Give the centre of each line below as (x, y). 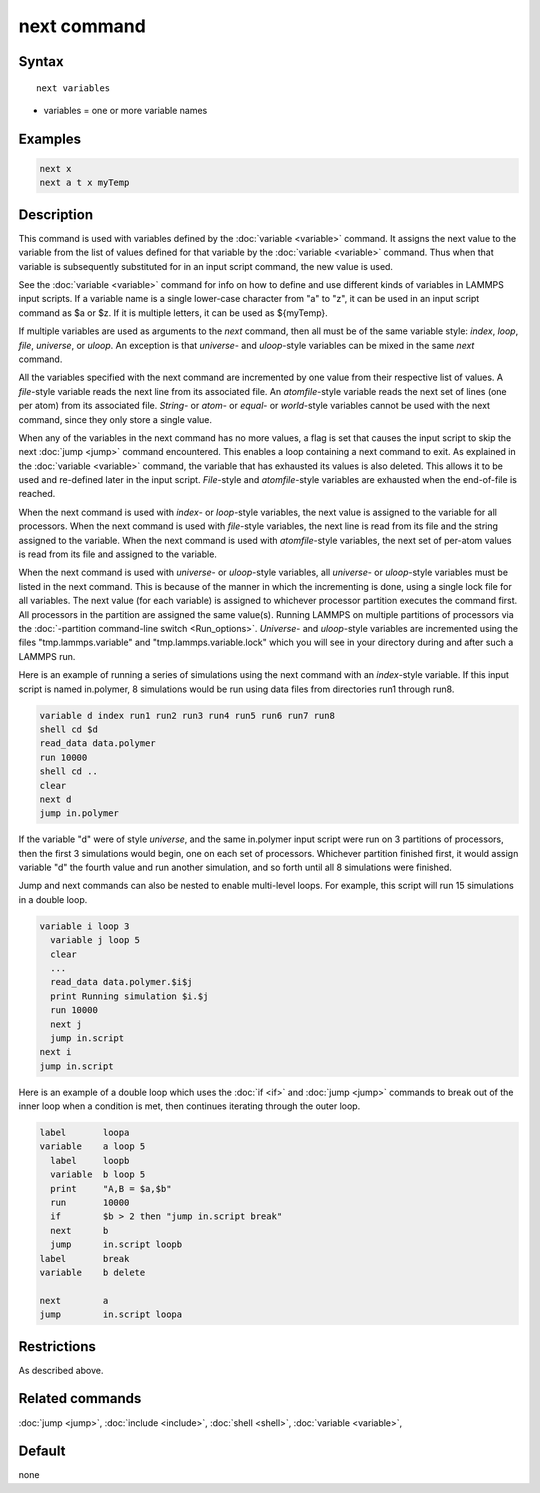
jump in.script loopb (116, 1244)
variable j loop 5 (95, 940)
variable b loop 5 (98, 1174)
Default (42, 1451)
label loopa (84, 1133)
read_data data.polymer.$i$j (122, 982)
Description (56, 214)
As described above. (61, 1370)
